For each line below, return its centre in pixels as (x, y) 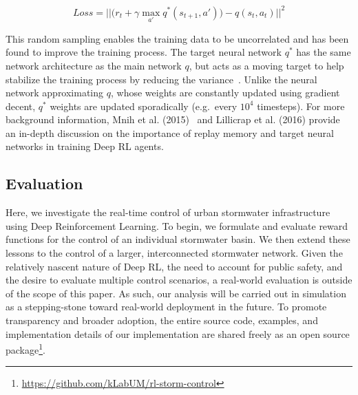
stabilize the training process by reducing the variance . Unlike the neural (161, 79)
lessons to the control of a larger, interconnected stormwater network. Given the (174, 253)
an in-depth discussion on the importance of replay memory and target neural (170, 132)
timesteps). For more (301, 106)
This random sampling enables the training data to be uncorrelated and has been (177, 38)
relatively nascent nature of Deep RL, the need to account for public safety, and (174, 266)
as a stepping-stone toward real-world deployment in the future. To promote (166, 307)
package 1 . (25, 349)
